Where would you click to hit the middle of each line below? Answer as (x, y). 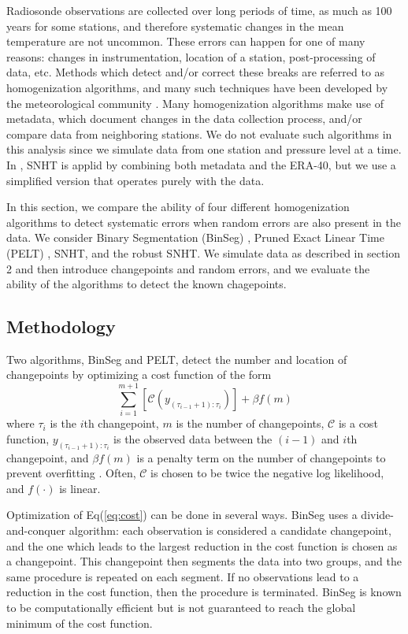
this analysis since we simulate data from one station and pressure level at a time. (204, 149)
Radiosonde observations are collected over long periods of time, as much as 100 (199, 10)
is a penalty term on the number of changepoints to (261, 457)
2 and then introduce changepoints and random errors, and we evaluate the (188, 268)
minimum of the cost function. (80, 623)
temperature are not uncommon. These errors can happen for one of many (186, 41)
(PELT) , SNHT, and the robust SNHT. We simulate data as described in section (204, 252)
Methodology (61, 326)
